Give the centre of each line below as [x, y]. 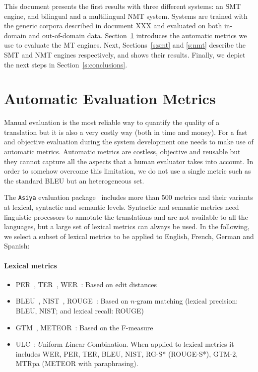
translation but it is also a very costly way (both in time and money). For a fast [126, 132]
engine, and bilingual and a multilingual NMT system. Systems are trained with [126, 16]
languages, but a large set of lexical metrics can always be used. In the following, [127, 226]
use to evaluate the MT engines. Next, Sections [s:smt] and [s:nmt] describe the [125, 45]
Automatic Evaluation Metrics [110, 98]
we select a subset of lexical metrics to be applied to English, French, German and [129, 236]
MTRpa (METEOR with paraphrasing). [77, 363]
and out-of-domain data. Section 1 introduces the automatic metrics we [138, 35]
